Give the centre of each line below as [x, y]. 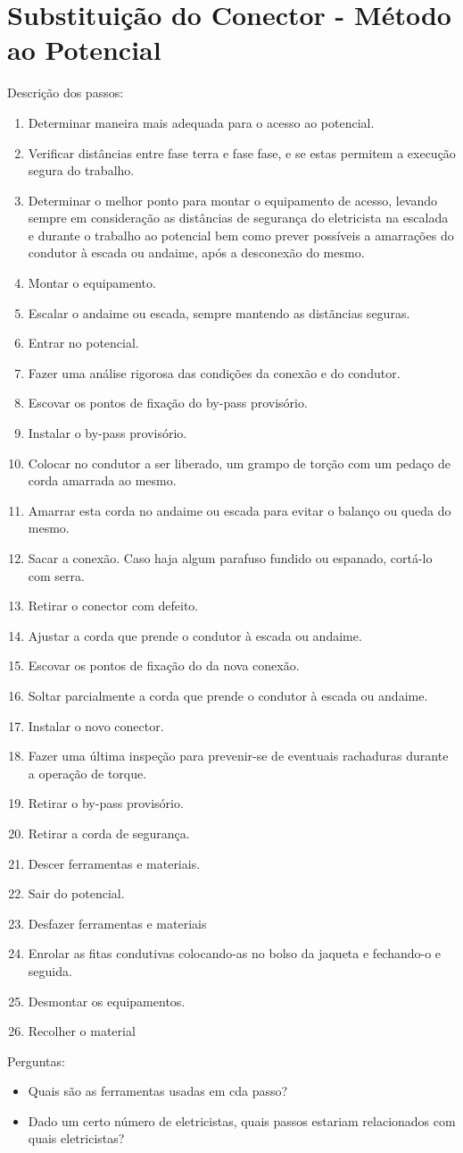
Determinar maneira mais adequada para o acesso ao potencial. [201, 122]
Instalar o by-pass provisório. [107, 433]
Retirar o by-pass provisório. [106, 803]
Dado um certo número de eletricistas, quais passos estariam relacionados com [242, 1120]
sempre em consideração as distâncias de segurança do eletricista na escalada [238, 218]
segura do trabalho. [81, 170]
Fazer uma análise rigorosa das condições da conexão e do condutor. [214, 372]
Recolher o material [82, 1031]
